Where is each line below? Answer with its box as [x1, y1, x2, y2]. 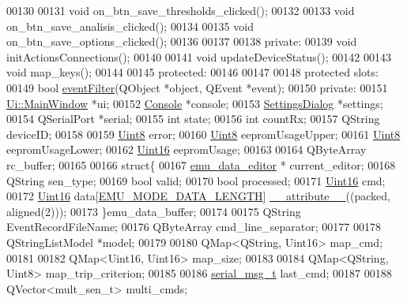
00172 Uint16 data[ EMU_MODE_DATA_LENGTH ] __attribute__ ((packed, [6, 188, 390, 204]
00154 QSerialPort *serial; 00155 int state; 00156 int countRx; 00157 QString [6, 110, 380, 127]
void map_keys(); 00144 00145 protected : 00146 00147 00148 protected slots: [6, 64, 379, 80]
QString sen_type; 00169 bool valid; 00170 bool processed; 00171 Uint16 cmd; [6, 172, 386, 188]
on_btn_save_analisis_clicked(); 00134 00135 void [6, 17, 254, 34]
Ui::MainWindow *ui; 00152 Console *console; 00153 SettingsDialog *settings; [6, 95, 383, 111]
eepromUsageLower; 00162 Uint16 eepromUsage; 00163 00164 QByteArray [6, 141, 367, 158]
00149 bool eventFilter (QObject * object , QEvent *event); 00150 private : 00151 [6, 79, 388, 95]
